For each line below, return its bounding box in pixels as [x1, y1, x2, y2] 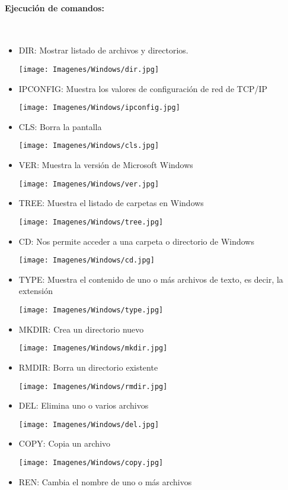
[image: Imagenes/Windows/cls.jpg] [18, 141, 159, 150]
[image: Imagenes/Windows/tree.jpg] [18, 217, 164, 226]
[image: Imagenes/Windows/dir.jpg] [18, 65, 159, 74]
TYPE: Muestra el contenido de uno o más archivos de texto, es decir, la [18, 273, 283, 285]
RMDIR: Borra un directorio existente [18, 361, 158, 373]
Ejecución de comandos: [5, 1, 104, 14]
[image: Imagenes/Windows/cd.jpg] [18, 256, 155, 265]
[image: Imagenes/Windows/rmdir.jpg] [18, 382, 168, 391]
